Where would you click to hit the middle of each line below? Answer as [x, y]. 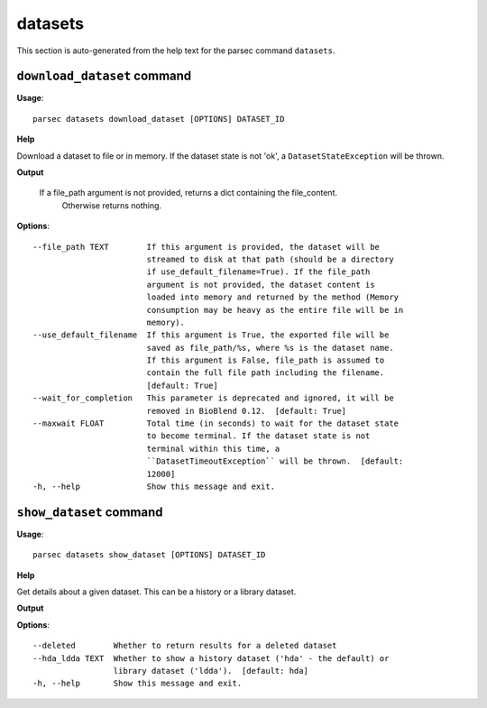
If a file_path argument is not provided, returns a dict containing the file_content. [188, 193]
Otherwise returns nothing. [112, 205]
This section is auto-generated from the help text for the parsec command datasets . [176, 51]
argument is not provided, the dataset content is [261, 285]
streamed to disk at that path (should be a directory [270, 259]
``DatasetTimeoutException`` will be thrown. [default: [275, 461]
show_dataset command [90, 512]
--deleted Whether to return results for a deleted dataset [185, 646]
